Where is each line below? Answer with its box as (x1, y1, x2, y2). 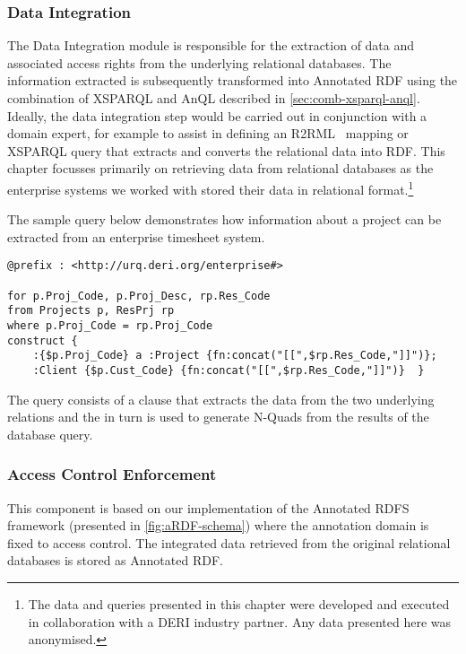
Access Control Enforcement (7, 463, 217, 485)
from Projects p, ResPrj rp (7, 304, 175, 318)
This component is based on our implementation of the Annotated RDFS (7, 498, 410, 517)
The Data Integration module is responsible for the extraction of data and (7, 36, 415, 55)
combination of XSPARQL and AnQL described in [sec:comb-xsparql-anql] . (7, 89, 420, 107)
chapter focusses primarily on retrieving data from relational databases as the (7, 159, 434, 178)
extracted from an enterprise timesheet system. (7, 227, 265, 246)
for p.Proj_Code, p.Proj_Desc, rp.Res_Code (7, 289, 271, 302)
